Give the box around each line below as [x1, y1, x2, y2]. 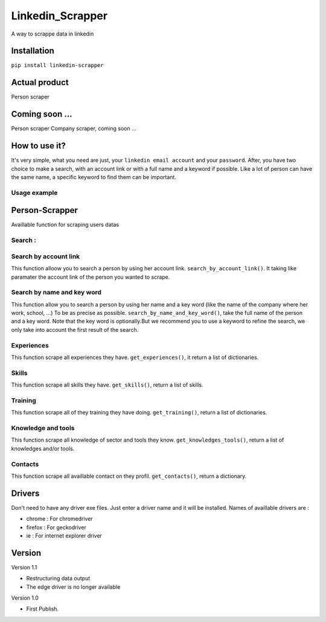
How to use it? [11, 141, 66, 151]
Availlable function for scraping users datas [11, 221, 120, 229]
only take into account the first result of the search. [11, 326, 139, 333]
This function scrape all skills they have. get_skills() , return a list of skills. [11, 381, 203, 389]
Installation [11, 46, 54, 56]
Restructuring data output [26, 575, 91, 582]
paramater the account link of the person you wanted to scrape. [11, 273, 170, 281]
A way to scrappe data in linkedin [11, 30, 94, 37]
